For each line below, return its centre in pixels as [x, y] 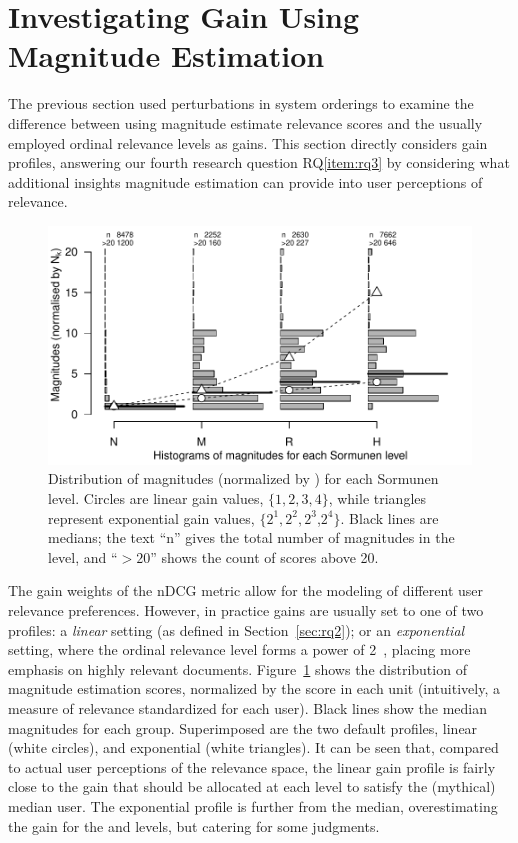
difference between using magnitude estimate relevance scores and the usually [245, 122]
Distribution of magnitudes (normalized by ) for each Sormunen [243, 478]
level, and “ [83, 556]
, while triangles [377, 498]
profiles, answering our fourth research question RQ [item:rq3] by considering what [259, 162]
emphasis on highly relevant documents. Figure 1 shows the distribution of [237, 668]
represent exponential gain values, [151, 517]
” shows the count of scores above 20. [264, 556]
